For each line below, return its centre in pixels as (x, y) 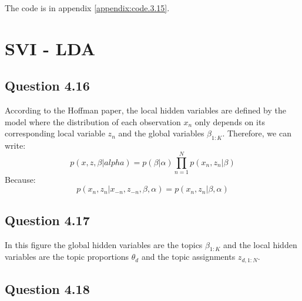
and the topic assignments (188, 257)
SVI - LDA (50, 48)
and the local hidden (260, 244)
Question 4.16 (47, 86)
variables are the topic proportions (67, 257)
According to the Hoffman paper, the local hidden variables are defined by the (145, 110)
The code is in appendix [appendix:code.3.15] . (87, 8)
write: (15, 146)
